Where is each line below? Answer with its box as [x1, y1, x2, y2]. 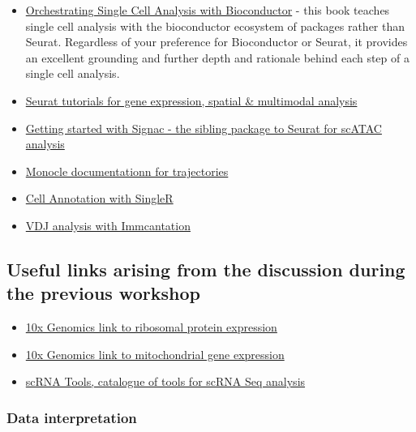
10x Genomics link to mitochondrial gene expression [25, 345, 285, 362]
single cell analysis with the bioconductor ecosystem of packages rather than [25, 17, 405, 34]
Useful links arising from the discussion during [6, 256, 405, 281]
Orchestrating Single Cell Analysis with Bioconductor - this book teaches [25, 2, 390, 18]
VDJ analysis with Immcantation [25, 216, 191, 233]
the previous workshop [6, 280, 200, 306]
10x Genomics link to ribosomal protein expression [25, 319, 277, 336]
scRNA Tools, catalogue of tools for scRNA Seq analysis [25, 373, 306, 390]
